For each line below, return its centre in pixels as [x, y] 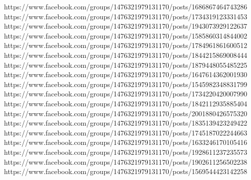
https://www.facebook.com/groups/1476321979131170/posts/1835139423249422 [126, 123]
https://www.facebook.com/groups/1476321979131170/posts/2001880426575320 [126, 113]
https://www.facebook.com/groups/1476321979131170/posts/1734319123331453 [126, 16]
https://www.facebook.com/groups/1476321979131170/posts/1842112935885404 [126, 103]
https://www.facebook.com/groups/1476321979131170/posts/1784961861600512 [126, 45]
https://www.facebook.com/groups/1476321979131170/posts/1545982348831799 [126, 84]
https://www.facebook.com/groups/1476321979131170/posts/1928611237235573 [126, 152]
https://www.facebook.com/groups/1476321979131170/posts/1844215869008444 [126, 55]
